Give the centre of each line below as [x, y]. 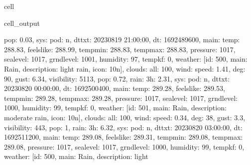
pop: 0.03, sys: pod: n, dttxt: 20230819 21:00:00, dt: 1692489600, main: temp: [122, 40]
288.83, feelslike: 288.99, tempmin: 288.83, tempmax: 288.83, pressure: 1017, [120, 49]
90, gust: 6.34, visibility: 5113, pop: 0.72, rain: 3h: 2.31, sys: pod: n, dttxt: [117, 78]
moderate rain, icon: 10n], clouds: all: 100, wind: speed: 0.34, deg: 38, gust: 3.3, [125, 117]
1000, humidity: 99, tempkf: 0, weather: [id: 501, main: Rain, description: [115, 108]
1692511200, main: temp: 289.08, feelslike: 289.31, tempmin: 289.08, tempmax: [124, 137]
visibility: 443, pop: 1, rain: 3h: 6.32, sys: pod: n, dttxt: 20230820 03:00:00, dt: [123, 127]
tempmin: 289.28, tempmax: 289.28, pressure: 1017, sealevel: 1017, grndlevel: [121, 98]
